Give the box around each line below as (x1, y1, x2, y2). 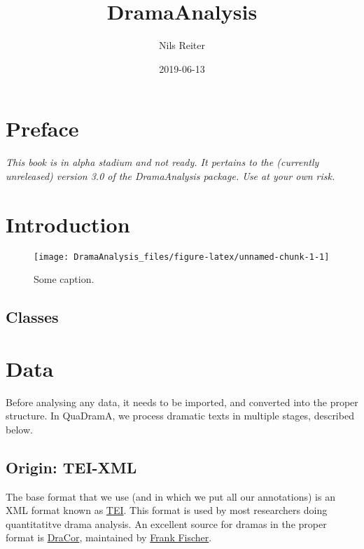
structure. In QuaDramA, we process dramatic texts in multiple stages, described (6, 408, 354, 423)
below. (6, 422, 33, 436)
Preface (6, 114, 79, 143)
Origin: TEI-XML (6, 456, 137, 478)
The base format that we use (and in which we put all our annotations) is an (6, 489, 335, 503)
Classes (6, 306, 59, 328)
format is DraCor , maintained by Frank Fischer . (6, 530, 212, 545)
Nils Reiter (158, 38, 206, 53)
